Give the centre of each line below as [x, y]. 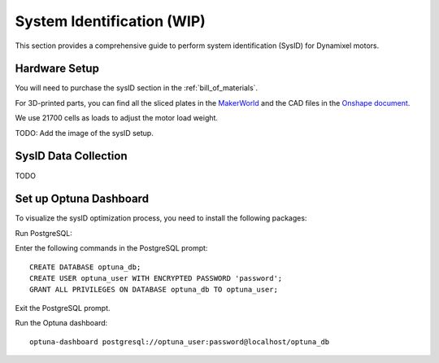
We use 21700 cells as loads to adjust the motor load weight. [117, 118]
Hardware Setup [57, 69]
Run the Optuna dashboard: [61, 323]
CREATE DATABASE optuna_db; [85, 267]
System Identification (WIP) [111, 21]
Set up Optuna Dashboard [82, 199]
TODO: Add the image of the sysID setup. [84, 133]
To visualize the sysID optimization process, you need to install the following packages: [161, 218]
